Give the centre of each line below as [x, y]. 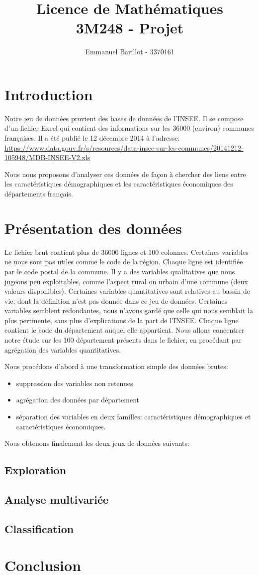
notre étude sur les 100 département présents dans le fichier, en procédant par [123, 340]
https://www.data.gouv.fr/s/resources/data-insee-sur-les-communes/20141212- [124, 147]
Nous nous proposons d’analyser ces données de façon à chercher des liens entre [125, 174]
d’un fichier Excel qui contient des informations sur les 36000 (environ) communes [129, 128]
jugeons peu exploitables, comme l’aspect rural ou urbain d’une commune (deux [126, 281]
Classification [39, 528]
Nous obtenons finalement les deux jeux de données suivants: [97, 443]
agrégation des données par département [78, 400]
